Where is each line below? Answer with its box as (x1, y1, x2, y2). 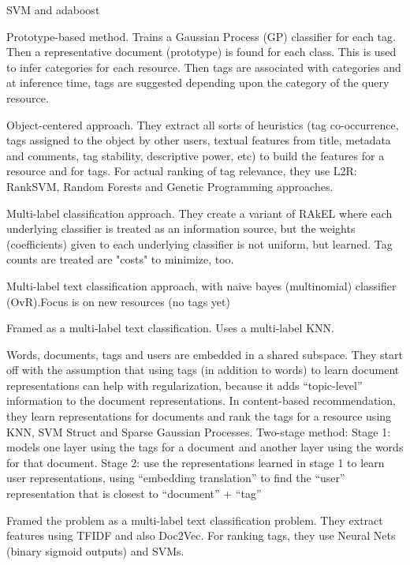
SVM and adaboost (6, 2, 100, 17)
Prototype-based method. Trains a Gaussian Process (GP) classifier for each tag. (6, 28, 396, 44)
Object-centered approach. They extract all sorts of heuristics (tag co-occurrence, (6, 116, 399, 133)
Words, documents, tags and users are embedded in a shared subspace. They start (6, 346, 403, 362)
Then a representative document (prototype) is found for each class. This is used (6, 43, 397, 60)
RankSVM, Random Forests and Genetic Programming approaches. (6, 178, 334, 194)
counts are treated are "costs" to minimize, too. (6, 251, 234, 268)
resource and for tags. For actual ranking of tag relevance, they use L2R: (6, 163, 357, 179)
